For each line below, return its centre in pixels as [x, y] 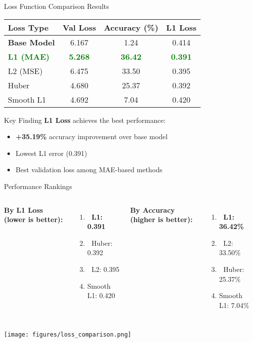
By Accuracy [152, 209]
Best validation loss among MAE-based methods [89, 170]
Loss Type [28, 27]
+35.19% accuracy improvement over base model [92, 136]
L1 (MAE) [29, 56]
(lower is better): [34, 219]
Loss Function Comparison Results [57, 6]
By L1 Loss [23, 209]
